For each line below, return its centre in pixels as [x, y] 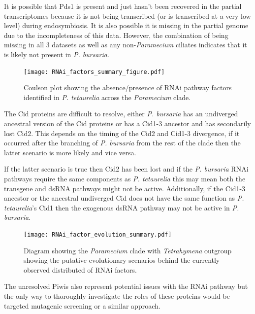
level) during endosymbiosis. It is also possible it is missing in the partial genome [126, 25]
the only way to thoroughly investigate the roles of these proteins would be [117, 296]
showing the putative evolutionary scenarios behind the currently [122, 260]
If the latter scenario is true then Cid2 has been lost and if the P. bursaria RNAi [126, 169]
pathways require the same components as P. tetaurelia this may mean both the [125, 178]
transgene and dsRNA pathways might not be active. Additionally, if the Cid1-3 [125, 188]
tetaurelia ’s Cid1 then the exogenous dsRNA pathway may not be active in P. [122, 207]
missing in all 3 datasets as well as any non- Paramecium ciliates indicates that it [126, 45]
